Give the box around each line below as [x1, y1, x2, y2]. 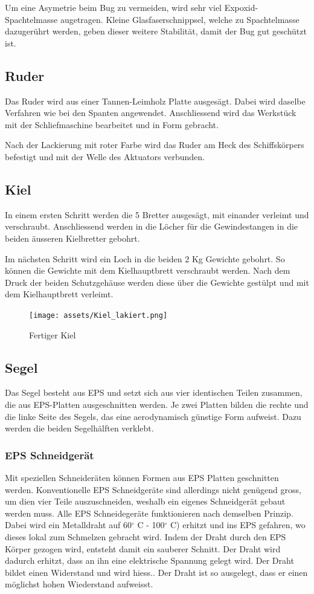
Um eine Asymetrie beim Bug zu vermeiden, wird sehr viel [5, 1, 222, 13]
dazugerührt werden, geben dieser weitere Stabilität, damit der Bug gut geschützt [5, 25, 307, 37]
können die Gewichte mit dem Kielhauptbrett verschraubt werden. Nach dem [5, 264, 290, 277]
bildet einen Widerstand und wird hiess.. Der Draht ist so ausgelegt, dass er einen [5, 566, 308, 578]
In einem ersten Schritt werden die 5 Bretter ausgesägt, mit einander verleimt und [5, 208, 309, 221]
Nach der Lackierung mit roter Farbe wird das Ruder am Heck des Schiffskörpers [5, 138, 304, 151]
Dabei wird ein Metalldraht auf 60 [5, 518, 132, 531]
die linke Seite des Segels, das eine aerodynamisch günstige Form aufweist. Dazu [5, 410, 301, 422]
